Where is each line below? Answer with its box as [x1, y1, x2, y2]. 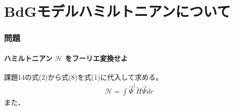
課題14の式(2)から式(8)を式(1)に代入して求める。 [4, 72, 163, 82]
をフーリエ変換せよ [65, 53, 128, 63]
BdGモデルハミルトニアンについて [4, 1, 231, 21]
